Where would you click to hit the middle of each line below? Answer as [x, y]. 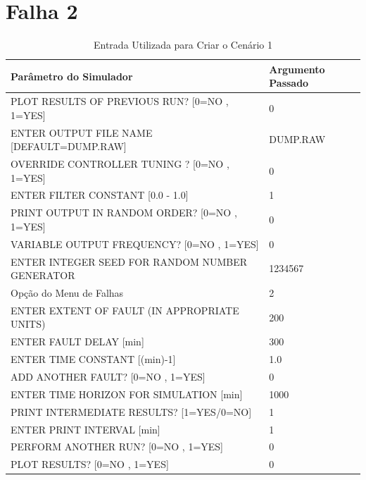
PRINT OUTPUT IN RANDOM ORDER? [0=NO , [124, 213]
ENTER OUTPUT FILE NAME [82, 132]
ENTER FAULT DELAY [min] [77, 341]
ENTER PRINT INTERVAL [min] [86, 429]
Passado [289, 83]
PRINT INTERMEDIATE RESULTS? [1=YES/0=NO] [131, 411]
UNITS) [28, 324]
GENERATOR [43, 275]
